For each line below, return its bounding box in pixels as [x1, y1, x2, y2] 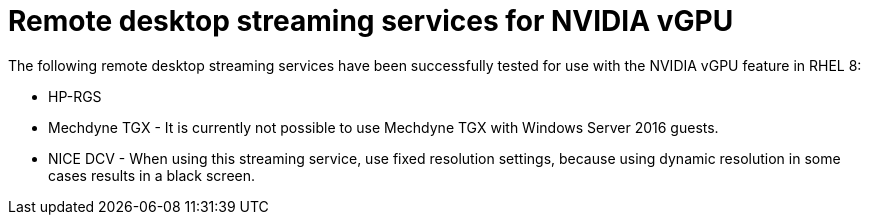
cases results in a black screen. [48, 166, 256, 184]
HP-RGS [48, 87, 102, 105]
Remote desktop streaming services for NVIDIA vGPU [8, 4, 734, 38]
